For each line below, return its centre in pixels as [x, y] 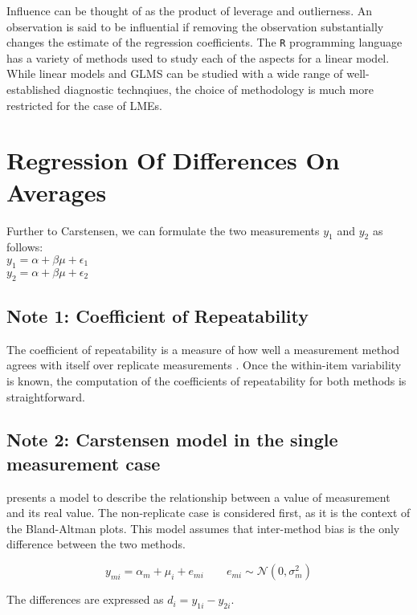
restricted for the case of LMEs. [84, 105]
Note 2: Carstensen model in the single [172, 440]
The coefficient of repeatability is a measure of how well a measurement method [203, 349]
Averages [57, 191]
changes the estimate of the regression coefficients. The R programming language [204, 42]
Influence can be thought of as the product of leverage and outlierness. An [189, 10]
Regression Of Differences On [173, 160]
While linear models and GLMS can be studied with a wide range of [175, 73]
